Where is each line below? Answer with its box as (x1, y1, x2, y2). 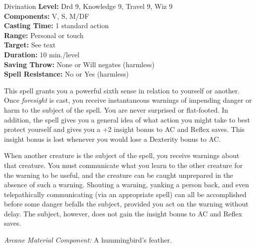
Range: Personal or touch (4, 30, 84, 40)
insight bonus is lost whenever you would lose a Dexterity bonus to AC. (4, 133, 221, 144)
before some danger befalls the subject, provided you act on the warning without (4, 199, 249, 209)
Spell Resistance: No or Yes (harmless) (4, 69, 129, 79)
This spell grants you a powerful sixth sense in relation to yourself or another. (4, 85, 240, 95)
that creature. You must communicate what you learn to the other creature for (4, 160, 243, 170)
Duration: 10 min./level (4, 49, 80, 59)
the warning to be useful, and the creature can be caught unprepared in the (4, 169, 233, 180)
